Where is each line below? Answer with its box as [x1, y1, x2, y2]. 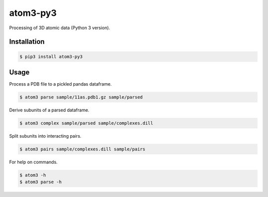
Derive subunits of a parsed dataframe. [9, 107, 89, 113]
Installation [9, 38, 45, 46]
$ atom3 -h [19, 172, 46, 178]
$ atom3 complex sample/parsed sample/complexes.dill [19, 120, 153, 126]
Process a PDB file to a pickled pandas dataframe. [9, 81, 112, 87]
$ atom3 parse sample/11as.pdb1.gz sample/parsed [19, 95, 143, 100]
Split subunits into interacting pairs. [9, 133, 82, 139]
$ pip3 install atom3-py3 [19, 53, 83, 59]
